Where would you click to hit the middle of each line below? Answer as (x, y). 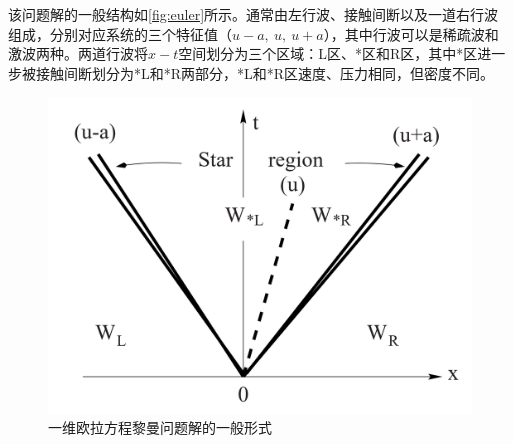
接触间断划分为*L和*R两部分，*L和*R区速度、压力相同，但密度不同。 (265, 72)
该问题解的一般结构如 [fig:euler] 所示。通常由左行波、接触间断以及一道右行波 (253, 14)
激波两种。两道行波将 (78, 53)
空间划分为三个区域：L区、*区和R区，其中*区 (328, 53)
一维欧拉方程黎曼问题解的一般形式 (160, 427)
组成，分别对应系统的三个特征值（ (120, 33)
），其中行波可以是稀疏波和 (411, 33)
